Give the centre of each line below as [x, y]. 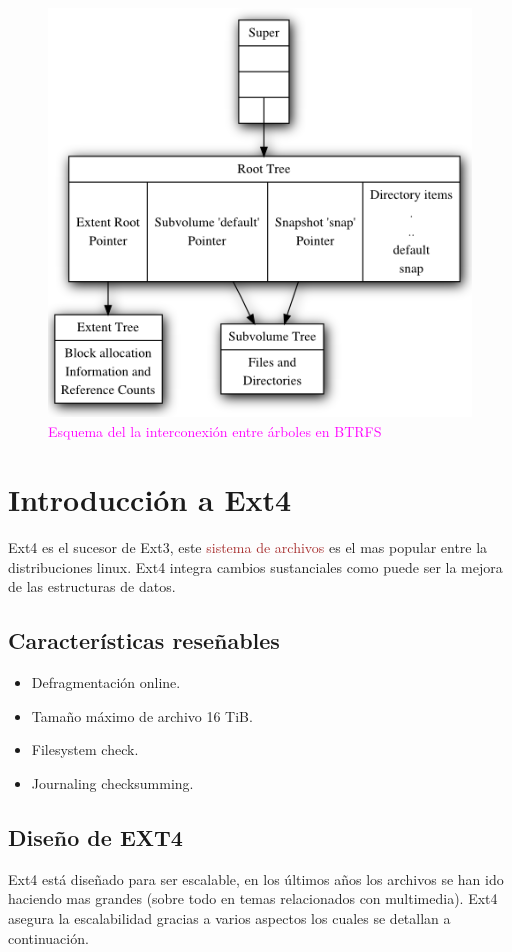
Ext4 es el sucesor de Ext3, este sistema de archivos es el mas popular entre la [248, 547]
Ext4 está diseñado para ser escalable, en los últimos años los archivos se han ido [256, 878]
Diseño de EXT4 [95, 837]
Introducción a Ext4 [150, 499]
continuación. [48, 937]
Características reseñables [144, 640]
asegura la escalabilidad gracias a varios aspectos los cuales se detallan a [229, 918]
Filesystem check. [85, 749]
